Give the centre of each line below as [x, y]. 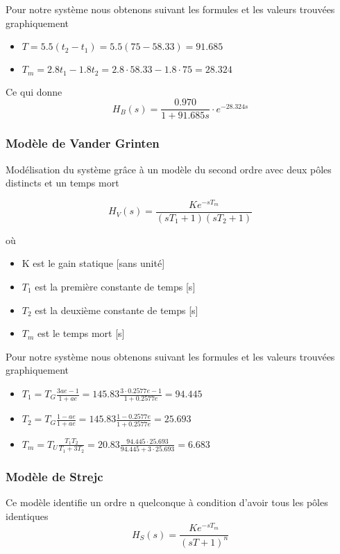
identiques [27, 516]
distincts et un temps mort [62, 183]
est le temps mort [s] [81, 333]
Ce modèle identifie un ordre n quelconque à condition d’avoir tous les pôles [167, 502]
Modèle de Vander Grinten [83, 143]
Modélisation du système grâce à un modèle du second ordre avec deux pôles [169, 169]
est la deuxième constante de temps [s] [117, 310]
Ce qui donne [34, 91]
